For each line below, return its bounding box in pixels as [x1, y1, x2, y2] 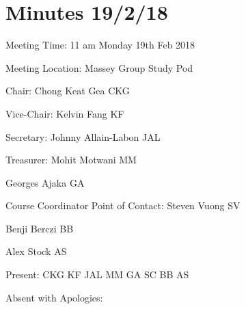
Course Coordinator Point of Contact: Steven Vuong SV [5, 198, 241, 213]
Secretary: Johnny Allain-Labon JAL [5, 129, 161, 144]
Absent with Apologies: [5, 290, 103, 304]
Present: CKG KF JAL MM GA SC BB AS [5, 267, 189, 282]
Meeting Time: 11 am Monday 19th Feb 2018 [5, 38, 195, 52]
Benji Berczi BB [5, 221, 74, 235]
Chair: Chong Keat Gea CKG [5, 83, 130, 98]
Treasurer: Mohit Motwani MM [5, 152, 137, 167]
